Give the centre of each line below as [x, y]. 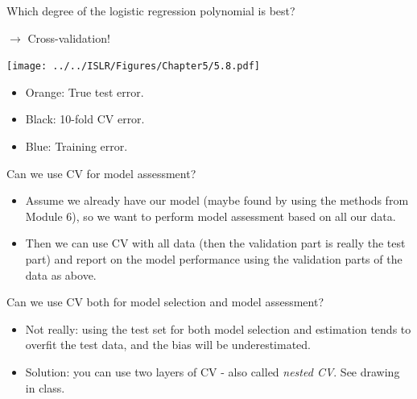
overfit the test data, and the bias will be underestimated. [168, 345]
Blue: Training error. [76, 146]
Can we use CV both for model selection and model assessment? [165, 302]
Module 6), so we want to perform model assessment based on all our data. [211, 216]
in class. [45, 387]
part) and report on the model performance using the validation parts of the [214, 259]
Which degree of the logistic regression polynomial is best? [151, 10]
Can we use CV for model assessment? [101, 173]
